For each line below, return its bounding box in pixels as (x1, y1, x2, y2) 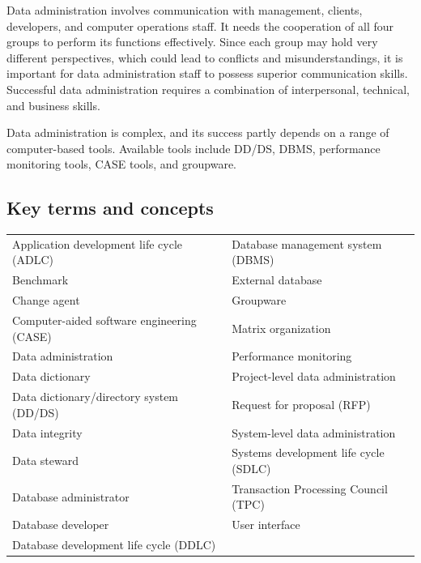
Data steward (12, 452, 79, 469)
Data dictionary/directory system (12, 388, 179, 405)
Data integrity (12, 424, 83, 441)
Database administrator (12, 488, 130, 505)
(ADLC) (12, 251, 53, 268)
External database (232, 271, 322, 288)
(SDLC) (232, 460, 271, 477)
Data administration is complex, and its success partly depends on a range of (6, 124, 389, 141)
